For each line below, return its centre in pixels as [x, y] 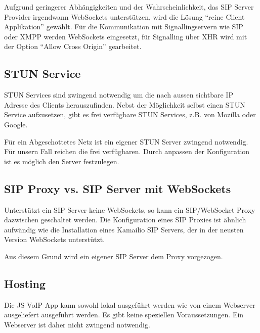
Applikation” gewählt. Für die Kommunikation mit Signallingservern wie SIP [124, 27]
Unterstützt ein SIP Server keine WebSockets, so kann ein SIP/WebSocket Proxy [130, 209]
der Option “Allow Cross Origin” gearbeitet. [73, 46]
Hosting [25, 283]
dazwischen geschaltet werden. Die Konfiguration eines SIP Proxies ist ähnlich [125, 220]
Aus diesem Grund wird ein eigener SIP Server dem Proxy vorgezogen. [114, 256]
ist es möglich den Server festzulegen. [62, 161]
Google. [16, 124]
